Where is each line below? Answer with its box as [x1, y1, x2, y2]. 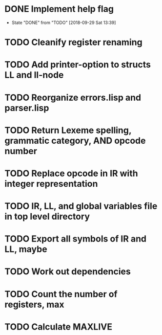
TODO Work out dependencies [4, 266, 131, 277]
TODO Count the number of [4, 289, 118, 299]
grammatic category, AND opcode [4, 135, 146, 146]
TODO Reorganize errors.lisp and [4, 92, 142, 103]
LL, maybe [4, 244, 47, 255]
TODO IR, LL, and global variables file [4, 201, 158, 212]
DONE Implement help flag [4, 3, 114, 15]
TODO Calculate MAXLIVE [4, 321, 113, 332]
